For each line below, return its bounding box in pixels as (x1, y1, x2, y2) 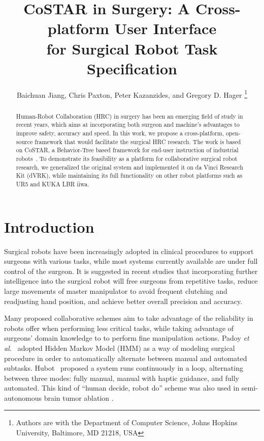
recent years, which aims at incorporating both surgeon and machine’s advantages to (16, 120, 240, 129)
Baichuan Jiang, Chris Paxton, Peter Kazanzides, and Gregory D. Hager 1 (16, 88, 248, 100)
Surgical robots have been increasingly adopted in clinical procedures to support (4, 245, 254, 256)
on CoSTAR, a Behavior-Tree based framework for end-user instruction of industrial (16, 146, 239, 154)
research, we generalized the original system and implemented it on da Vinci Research (16, 162, 243, 171)
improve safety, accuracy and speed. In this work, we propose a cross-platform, (16, 129, 224, 137)
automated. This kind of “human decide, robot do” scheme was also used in (4, 382, 240, 393)
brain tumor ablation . (44, 392, 114, 403)
